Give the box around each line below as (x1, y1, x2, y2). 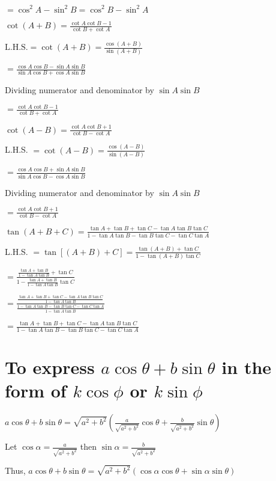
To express (5, 355, 95, 379)
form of (5, 378, 67, 403)
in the (221, 355, 272, 379)
